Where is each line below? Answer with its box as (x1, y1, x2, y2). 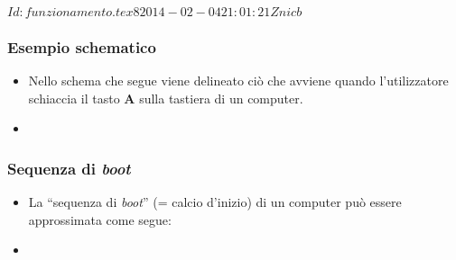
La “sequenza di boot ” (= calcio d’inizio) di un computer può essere (28, 193, 402, 211)
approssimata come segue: (28, 210, 172, 229)
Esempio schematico (7, 35, 156, 58)
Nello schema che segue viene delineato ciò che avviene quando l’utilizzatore (28, 71, 449, 90)
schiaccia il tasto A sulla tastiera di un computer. (28, 88, 303, 107)
